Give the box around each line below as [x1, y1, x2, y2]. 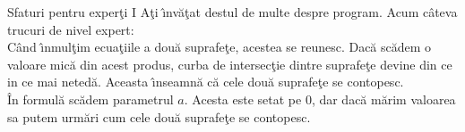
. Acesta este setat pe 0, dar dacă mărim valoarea [184, 89, 456, 108]
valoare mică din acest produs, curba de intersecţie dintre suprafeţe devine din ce [7, 54, 452, 73]
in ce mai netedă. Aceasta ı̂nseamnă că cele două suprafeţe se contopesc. [7, 72, 404, 91]
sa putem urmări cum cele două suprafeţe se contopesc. [7, 107, 311, 126]
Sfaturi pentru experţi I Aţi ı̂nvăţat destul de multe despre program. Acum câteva [7, 3, 458, 21]
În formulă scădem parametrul [7, 89, 174, 108]
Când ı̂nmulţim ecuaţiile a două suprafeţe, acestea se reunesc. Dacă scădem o [7, 37, 432, 56]
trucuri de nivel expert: [7, 20, 134, 38]
